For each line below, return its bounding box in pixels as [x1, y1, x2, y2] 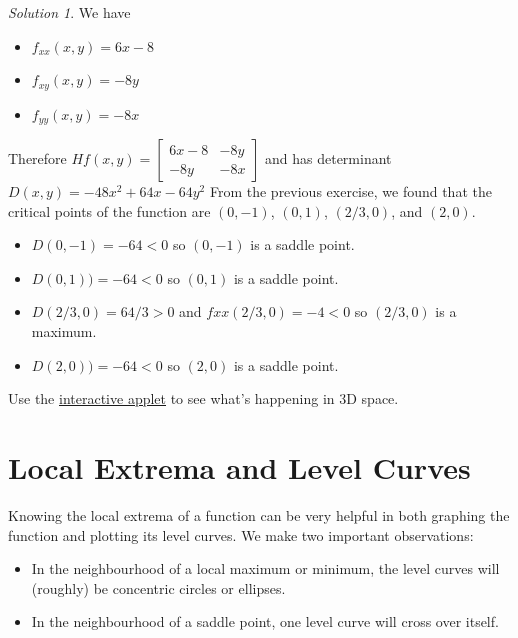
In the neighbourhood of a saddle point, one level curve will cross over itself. [31, 611, 499, 632]
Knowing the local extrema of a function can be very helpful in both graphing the [8, 504, 510, 525]
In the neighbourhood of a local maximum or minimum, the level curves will [31, 558, 500, 579]
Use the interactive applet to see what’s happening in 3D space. [8, 388, 399, 409]
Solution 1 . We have [8, 2, 131, 22]
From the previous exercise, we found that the [209, 181, 492, 202]
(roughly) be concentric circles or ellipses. [31, 577, 286, 598]
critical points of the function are [8, 200, 211, 221]
